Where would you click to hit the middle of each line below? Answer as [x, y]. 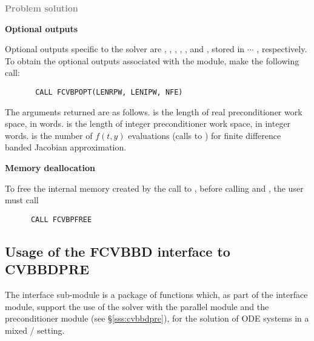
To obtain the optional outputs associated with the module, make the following [152, 60]
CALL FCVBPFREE [61, 219]
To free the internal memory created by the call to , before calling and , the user [154, 188]
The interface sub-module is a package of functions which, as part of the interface [156, 295]
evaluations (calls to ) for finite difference [205, 135]
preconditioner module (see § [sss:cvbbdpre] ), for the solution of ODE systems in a [157, 318]
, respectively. [282, 49]
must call [22, 200]
